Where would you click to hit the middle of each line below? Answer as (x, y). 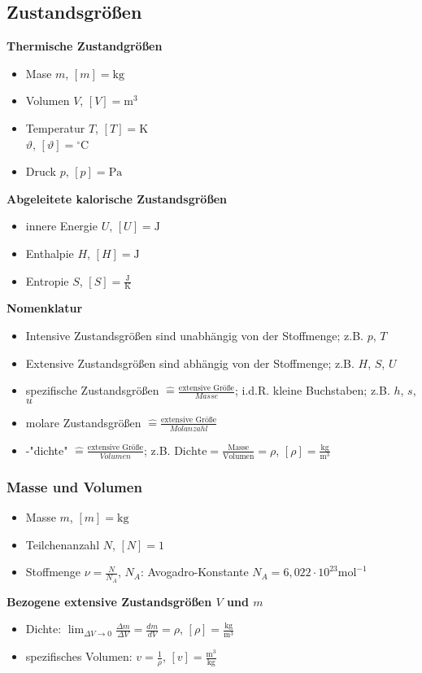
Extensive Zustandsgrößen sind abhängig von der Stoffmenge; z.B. (190, 363)
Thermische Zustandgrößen (85, 46)
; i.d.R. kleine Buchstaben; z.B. (312, 390)
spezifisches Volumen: (79, 656)
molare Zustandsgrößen (83, 422)
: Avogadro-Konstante (194, 572)
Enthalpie (50, 253)
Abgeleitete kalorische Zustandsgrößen (117, 198)
